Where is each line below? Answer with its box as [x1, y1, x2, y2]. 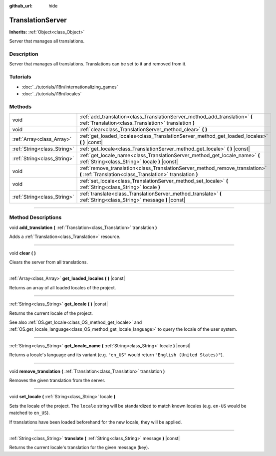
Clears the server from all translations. [9, 259, 88, 265]
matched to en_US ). [9, 410, 50, 416]
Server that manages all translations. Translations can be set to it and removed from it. [9, 61, 187, 67]
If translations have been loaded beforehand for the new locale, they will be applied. [9, 419, 182, 425]
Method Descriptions [9, 214, 62, 221]
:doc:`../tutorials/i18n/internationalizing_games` [21, 84, 118, 90]
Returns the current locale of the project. [9, 310, 93, 316]
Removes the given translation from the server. [9, 377, 106, 383]
